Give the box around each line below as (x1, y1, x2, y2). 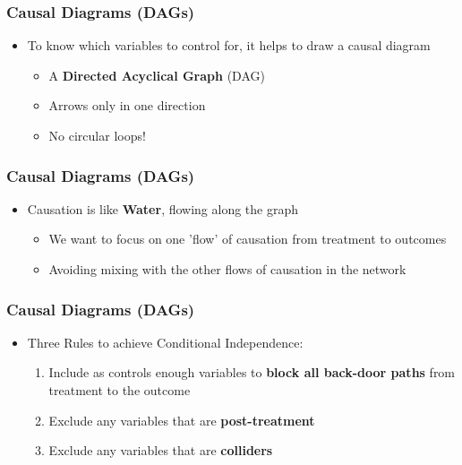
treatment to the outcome (48, 381, 191, 399)
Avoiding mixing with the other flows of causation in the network (48, 260, 406, 278)
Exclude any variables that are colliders (48, 441, 273, 460)
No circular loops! (48, 126, 146, 144)
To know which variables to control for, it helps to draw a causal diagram (27, 36, 431, 55)
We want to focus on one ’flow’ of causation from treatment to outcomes (48, 229, 447, 248)
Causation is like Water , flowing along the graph (27, 199, 299, 218)
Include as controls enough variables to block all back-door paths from (48, 363, 456, 382)
